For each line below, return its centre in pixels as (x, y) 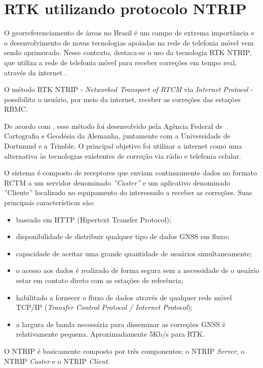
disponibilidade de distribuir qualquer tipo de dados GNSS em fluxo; (123, 236)
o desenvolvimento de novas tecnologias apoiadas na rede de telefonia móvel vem (129, 42)
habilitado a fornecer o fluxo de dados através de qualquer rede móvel (124, 297)
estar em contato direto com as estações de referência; (100, 280)
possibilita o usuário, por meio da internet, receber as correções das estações (122, 99)
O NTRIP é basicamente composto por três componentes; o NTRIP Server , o (124, 351)
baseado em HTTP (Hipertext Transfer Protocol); (93, 219)
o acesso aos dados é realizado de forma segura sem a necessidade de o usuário (138, 270)
